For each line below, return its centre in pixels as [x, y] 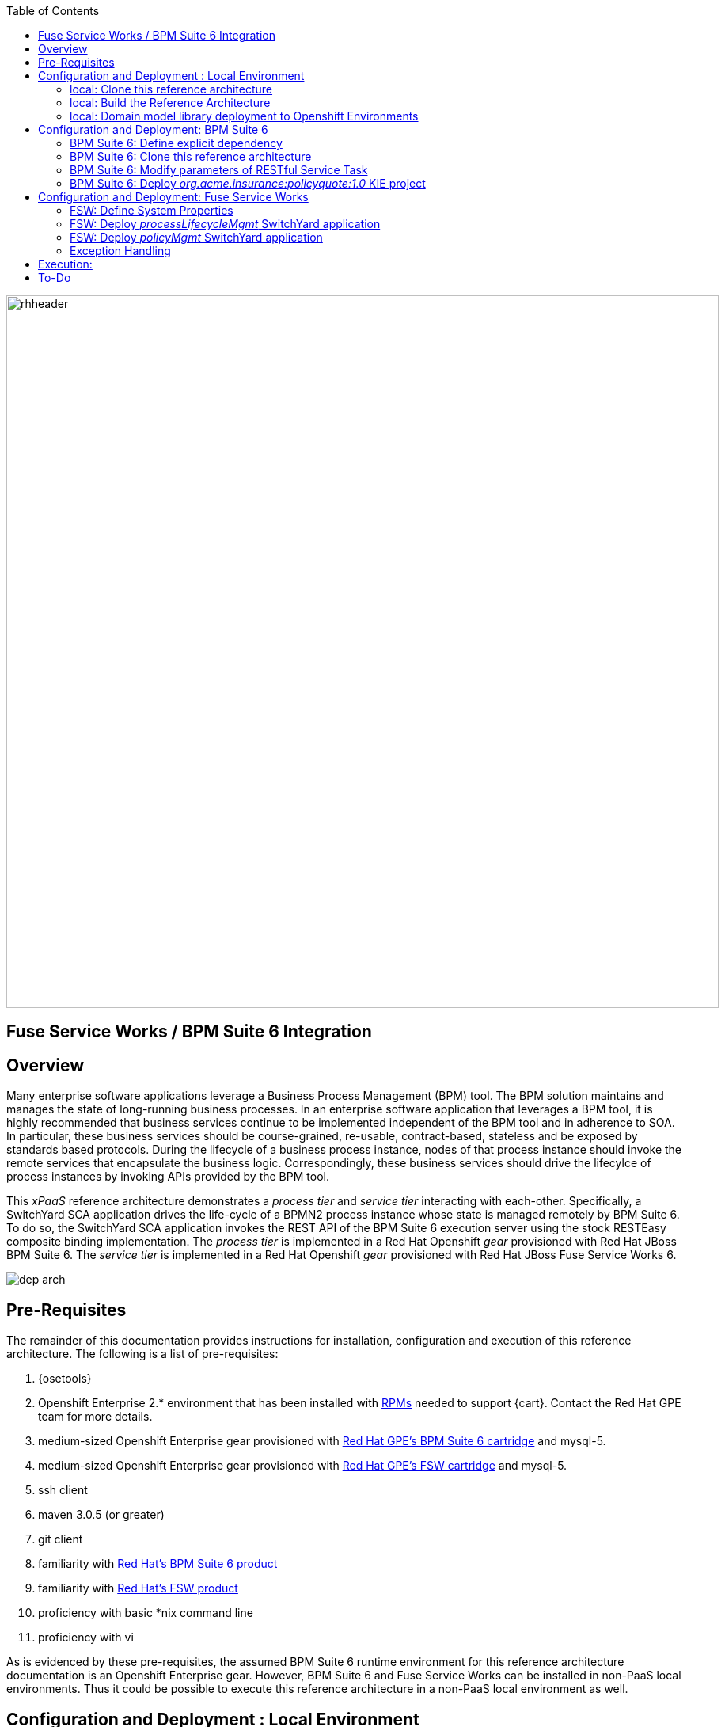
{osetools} [65, 1379]
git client [61, 1539]
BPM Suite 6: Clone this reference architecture [191, 156]
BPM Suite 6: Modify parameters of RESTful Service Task [219, 170]
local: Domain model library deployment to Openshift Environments [244, 116]
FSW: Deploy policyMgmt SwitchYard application [196, 237]
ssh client [63, 1490]
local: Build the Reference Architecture [170, 103]
